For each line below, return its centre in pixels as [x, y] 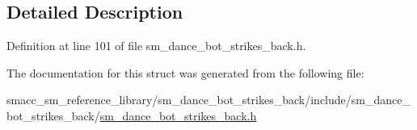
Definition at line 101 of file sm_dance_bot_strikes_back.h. [156, 46]
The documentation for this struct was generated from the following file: [185, 72]
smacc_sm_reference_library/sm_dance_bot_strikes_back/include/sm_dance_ [208, 100]
